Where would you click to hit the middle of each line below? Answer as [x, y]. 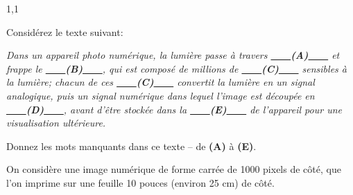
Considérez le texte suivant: [65, 31]
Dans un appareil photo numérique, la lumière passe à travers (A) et [173, 55]
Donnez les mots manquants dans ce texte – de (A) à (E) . [131, 146]
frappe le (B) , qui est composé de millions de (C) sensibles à [176, 68]
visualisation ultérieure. [56, 123]
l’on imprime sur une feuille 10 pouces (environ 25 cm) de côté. [140, 182]
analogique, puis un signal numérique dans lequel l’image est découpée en [161, 95]
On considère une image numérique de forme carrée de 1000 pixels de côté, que [174, 169]
